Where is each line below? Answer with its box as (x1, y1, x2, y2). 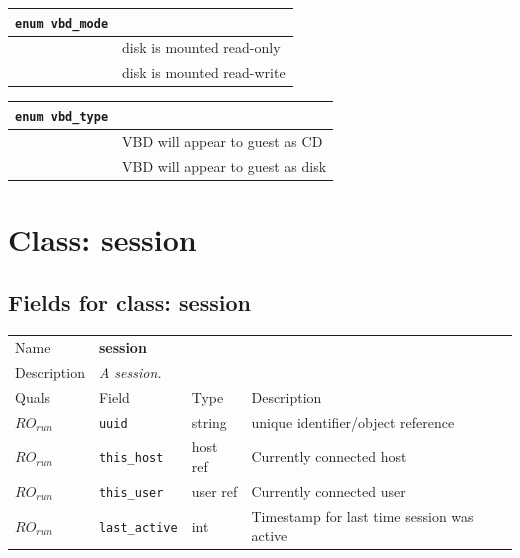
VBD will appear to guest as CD (122, 130, 323, 151)
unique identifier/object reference (251, 411, 455, 432)
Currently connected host (251, 446, 407, 467)
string (191, 411, 227, 432)
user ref (191, 480, 238, 501)
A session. (98, 361, 162, 382)
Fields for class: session (8, 287, 251, 318)
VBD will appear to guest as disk (122, 155, 327, 176)
